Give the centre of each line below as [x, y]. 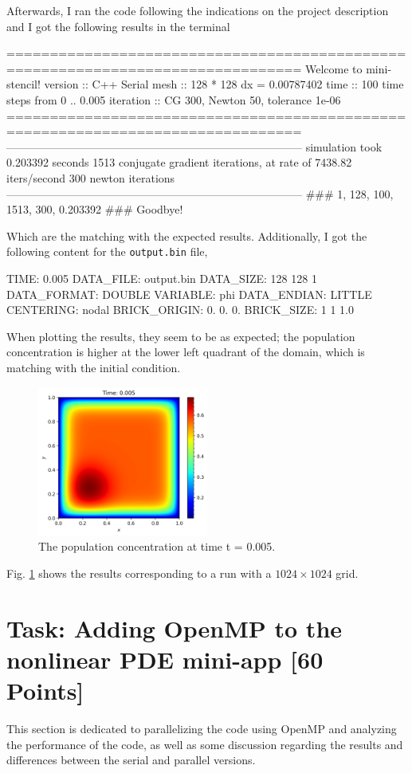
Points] [45, 691]
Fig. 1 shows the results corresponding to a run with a [139, 573]
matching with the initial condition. [94, 367]
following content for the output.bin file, [107, 251]
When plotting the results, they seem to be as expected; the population [181, 336]
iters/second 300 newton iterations [91, 177]
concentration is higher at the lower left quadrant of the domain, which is [186, 352]
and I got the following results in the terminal [118, 26]
